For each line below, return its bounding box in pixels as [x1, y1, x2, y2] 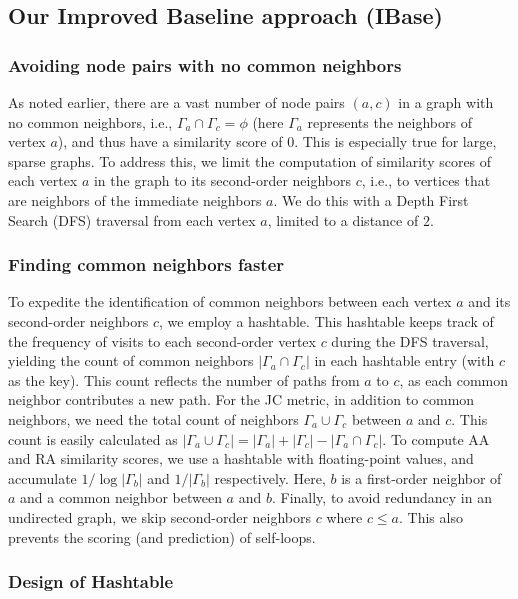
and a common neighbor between [20, 487, 222, 508]
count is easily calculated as [8, 428, 178, 449]
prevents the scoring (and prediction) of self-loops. [8, 526, 316, 547]
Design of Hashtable [8, 569, 174, 594]
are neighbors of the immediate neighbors [8, 189, 262, 210]
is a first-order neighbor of [341, 467, 502, 488]
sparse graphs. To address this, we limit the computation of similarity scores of [8, 150, 492, 171]
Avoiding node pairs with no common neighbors [8, 52, 402, 77]
